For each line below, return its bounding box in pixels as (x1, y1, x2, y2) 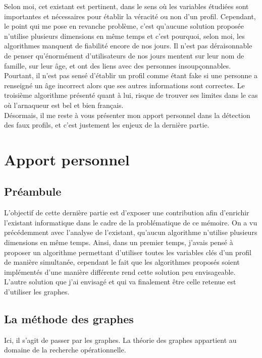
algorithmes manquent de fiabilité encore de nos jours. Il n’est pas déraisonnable (4, 40, 252, 51)
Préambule (4, 184, 62, 199)
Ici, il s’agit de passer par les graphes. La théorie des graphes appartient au (4, 334, 237, 345)
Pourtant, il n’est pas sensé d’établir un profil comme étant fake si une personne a (4, 70, 258, 81)
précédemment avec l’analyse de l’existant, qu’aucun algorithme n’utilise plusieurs (4, 227, 257, 237)
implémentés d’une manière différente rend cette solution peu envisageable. (4, 266, 236, 277)
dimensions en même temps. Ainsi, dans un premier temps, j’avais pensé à (4, 237, 233, 248)
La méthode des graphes (4, 311, 134, 327)
